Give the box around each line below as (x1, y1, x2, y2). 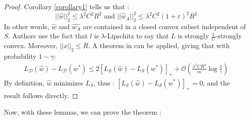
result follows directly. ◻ (4, 90, 78, 101)
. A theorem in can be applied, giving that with (88, 40, 230, 51)
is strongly (178, 31, 209, 41)
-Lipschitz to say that (105, 31, 169, 41)
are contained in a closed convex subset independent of (83, 21, 246, 31)
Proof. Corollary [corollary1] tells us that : (4, 1, 130, 11)
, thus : (93, 77, 115, 87)
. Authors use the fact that (8, 31, 88, 41)
